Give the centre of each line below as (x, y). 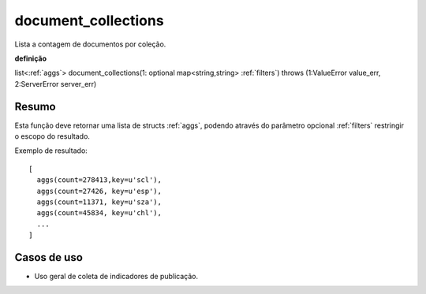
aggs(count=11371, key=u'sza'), (99, 202)
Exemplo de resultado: (51, 151)
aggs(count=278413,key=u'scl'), (99, 180)
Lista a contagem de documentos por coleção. (90, 44)
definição (31, 58)
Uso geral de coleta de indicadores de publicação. (116, 277)
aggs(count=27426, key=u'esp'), (99, 191)
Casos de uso (49, 257)
